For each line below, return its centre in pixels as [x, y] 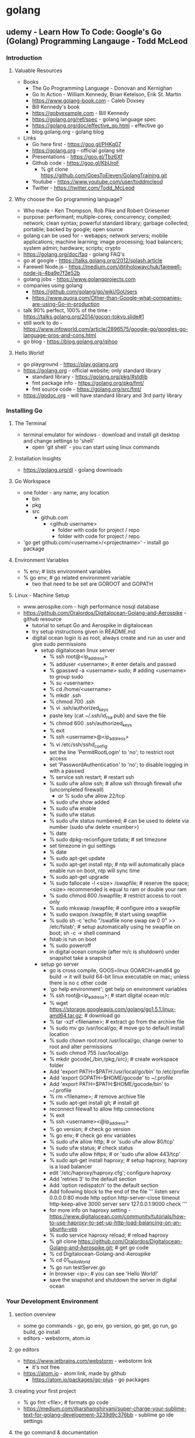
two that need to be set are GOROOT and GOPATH [93, 584]
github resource [42, 619]
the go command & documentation [56, 1432]
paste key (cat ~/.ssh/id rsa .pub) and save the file [108, 716]
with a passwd [67, 771]
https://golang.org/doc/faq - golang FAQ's [74, 254]
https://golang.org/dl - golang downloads [73, 470]
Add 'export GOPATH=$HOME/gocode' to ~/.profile [111, 1078]
